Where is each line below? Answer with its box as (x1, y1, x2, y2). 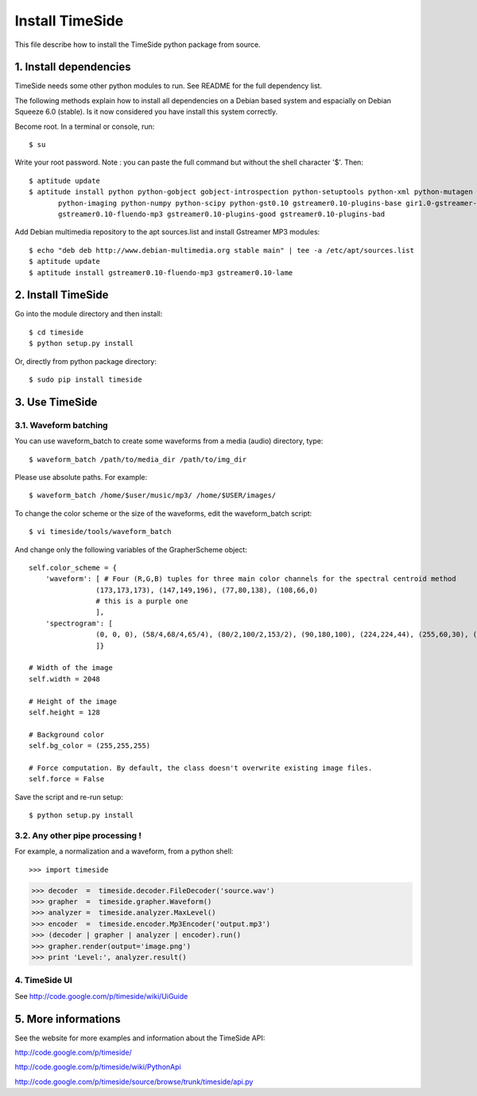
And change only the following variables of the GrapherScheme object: (14, 544, 248, 554)
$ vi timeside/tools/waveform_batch (29, 527, 172, 536)
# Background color (29, 730, 105, 739)
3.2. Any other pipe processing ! (14, 830, 142, 841)
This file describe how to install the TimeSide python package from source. (14, 40, 262, 49)
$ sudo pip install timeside (29, 375, 142, 384)
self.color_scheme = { (29, 563, 118, 572)
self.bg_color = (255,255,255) (29, 742, 151, 750)
